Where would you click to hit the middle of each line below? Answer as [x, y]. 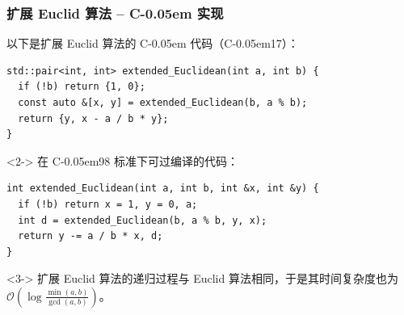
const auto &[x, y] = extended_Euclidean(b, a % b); [163, 103]
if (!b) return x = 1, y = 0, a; [108, 204]
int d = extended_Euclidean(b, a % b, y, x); [143, 220]
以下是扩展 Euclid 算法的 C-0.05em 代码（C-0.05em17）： [153, 43]
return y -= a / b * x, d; [90, 236]
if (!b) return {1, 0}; [82, 87]
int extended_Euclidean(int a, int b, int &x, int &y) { [163, 189]
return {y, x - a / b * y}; [93, 118]
